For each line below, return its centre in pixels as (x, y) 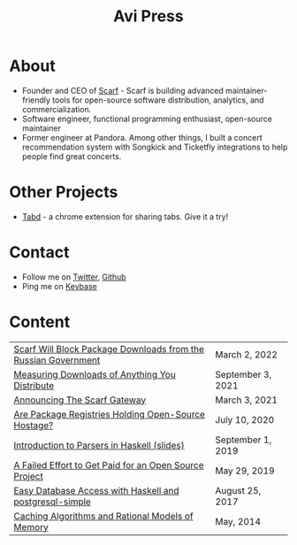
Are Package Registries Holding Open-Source (110, 414)
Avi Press (148, 16)
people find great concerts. (72, 156)
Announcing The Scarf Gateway (80, 400)
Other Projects (64, 192)
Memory (31, 526)
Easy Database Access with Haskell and (96, 490)
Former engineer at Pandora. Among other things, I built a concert (142, 137)
